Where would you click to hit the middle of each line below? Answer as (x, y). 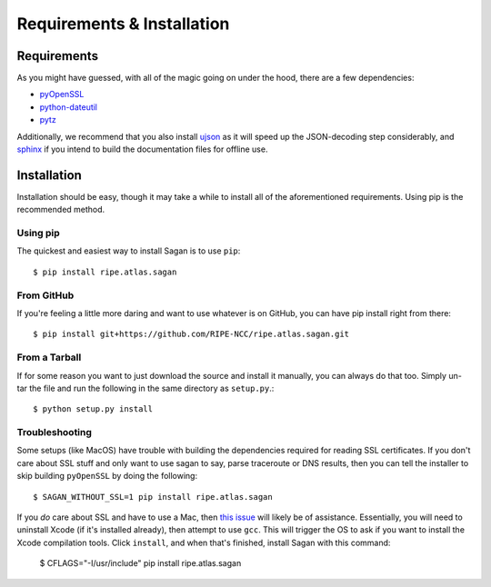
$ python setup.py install (93, 409)
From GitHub (45, 295)
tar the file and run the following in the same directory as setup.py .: (145, 388)
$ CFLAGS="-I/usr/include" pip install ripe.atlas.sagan (140, 563)
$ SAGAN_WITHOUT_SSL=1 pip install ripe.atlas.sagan (153, 497)
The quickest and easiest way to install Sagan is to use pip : (129, 251)
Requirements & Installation (123, 24)
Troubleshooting (55, 433)
